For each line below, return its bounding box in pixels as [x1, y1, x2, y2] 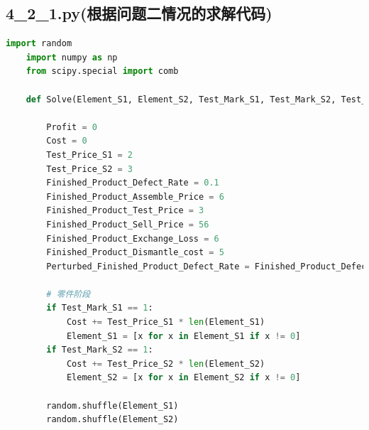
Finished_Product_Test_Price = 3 [46, 205, 204, 216]
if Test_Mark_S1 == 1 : [46, 303, 153, 313]
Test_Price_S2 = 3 [46, 163, 133, 174]
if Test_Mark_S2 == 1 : [46, 345, 153, 355]
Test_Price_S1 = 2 [46, 149, 133, 160]
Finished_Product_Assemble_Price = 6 [46, 191, 224, 202]
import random [6, 38, 72, 49]
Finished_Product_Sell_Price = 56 [46, 219, 209, 230]
